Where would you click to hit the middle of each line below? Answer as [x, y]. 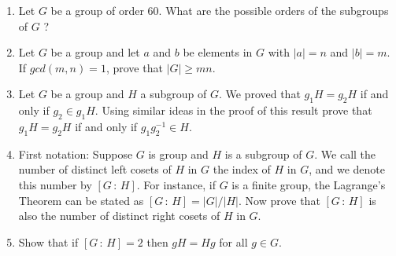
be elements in [218, 52]
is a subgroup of [263, 154]
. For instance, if [176, 184]
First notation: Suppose [76, 154]
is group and [178, 154]
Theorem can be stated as [81, 200]
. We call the [345, 154]
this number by [55, 184]
